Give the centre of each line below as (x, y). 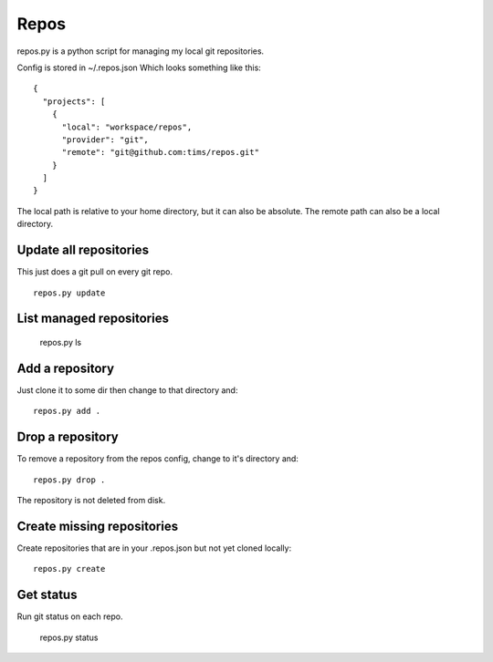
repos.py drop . (69, 480)
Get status (47, 595)
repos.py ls (61, 342)
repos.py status (69, 637)
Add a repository (65, 368)
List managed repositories (93, 319)
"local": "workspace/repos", (127, 127)
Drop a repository (68, 437)
